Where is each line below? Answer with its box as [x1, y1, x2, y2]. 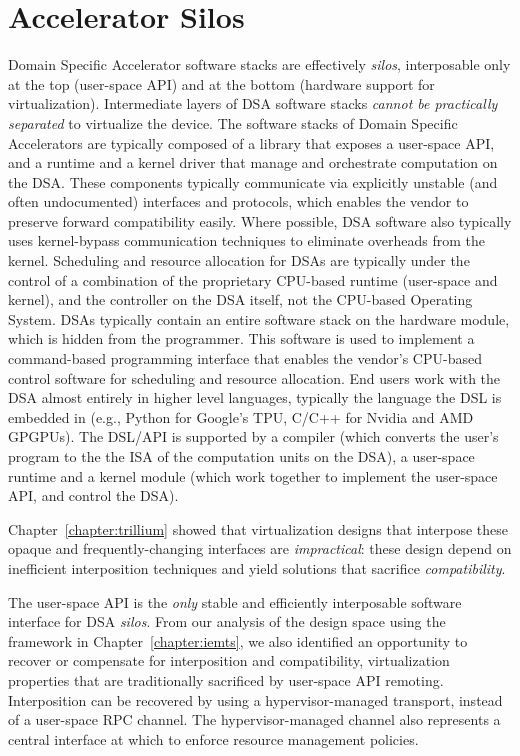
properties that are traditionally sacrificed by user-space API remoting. [8, 669, 444, 690]
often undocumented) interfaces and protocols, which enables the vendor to [8, 191, 469, 212]
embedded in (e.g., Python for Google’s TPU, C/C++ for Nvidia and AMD [8, 406, 474, 427]
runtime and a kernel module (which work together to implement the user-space [8, 465, 498, 486]
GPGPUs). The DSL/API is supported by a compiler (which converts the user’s [8, 426, 499, 447]
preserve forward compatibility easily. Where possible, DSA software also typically [8, 210, 512, 231]
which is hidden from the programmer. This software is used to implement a [8, 328, 475, 349]
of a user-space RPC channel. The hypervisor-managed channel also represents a [8, 709, 501, 730]
